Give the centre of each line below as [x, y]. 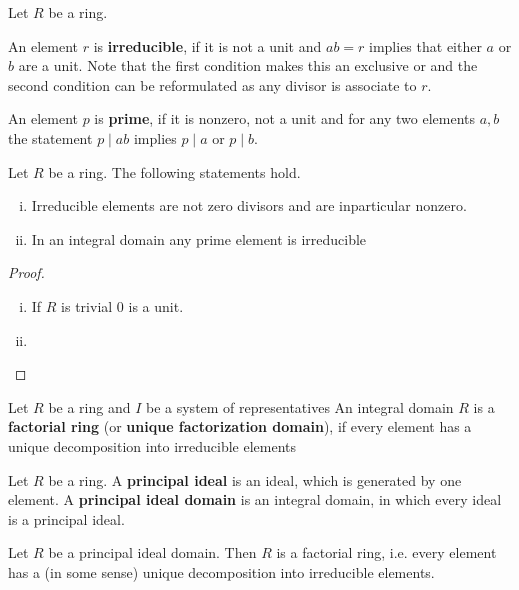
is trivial [87, 305]
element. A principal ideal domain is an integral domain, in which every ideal [255, 499]
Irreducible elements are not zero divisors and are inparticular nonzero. [249, 205]
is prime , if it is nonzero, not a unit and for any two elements [285, 118]
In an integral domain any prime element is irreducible [199, 238]
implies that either [425, 45]
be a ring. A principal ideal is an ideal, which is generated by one [255, 479]
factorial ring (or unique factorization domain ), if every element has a [240, 426]
